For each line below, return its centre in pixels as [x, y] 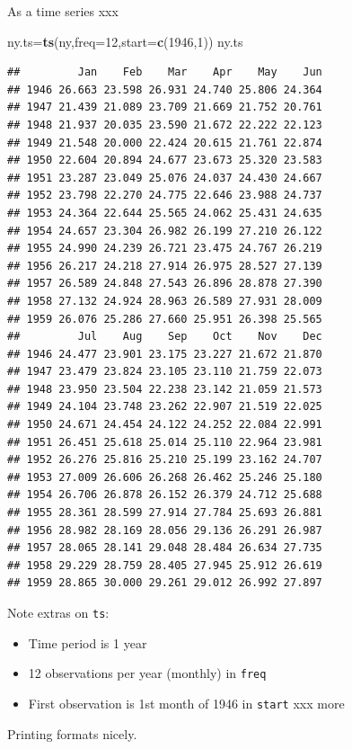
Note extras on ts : [58, 612]
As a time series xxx [63, 11]
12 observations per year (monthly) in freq [147, 673]
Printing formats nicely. [72, 733]
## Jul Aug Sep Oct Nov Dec [165, 337]
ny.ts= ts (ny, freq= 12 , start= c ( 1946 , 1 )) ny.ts [125, 41]
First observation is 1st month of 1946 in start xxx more [186, 703]
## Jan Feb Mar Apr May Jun [165, 72]
